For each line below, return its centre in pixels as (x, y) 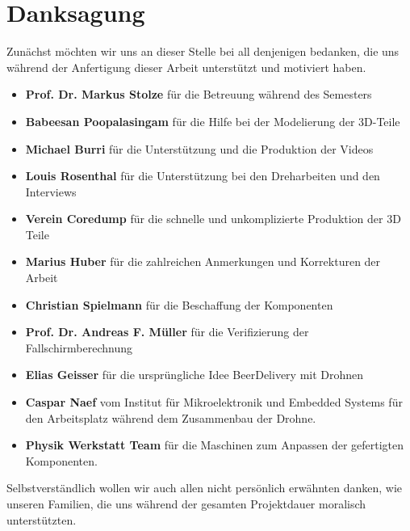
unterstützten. (42, 519)
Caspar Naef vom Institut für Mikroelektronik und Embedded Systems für (214, 402)
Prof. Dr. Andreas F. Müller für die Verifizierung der (167, 332)
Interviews (51, 191)
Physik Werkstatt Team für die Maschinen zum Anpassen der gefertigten (215, 445)
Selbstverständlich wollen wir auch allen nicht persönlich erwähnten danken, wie (205, 488)
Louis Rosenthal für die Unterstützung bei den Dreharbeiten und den (203, 176)
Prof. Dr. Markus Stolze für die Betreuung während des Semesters (199, 94)
